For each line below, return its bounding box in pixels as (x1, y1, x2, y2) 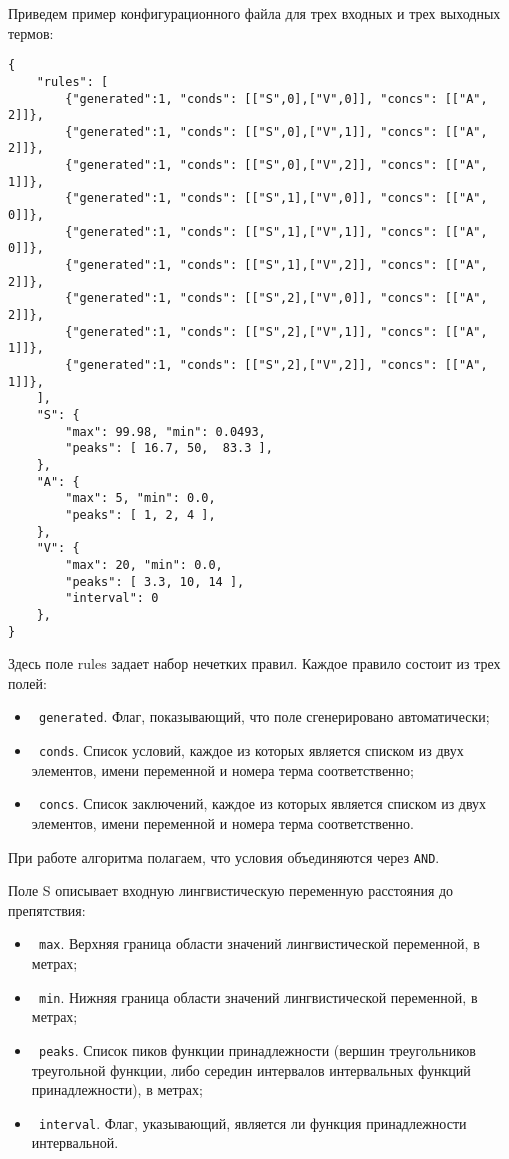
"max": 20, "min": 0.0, (65, 557, 223, 572)
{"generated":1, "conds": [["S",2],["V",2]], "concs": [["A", (65, 358, 488, 372)
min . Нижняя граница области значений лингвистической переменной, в (38, 986, 478, 1007)
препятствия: (8, 899, 86, 920)
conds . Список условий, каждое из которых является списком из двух (38, 740, 464, 760)
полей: (8, 672, 47, 693)
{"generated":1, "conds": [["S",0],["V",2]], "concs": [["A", (65, 158, 488, 173)
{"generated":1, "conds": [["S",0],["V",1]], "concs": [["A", (65, 124, 488, 139)
